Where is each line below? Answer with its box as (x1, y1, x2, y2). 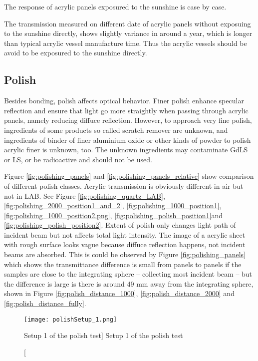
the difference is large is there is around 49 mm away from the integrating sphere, (4, 278, 254, 289)
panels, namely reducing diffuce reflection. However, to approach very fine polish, (4, 115, 252, 125)
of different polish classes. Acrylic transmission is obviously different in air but (4, 180, 244, 191)
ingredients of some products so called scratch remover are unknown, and (4, 124, 228, 135)
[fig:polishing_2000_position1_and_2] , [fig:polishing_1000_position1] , (4, 200, 222, 211)
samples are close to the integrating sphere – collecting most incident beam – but (4, 269, 253, 279)
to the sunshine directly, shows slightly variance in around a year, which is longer (4, 28, 253, 38)
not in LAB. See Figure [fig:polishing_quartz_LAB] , (4, 190, 165, 201)
